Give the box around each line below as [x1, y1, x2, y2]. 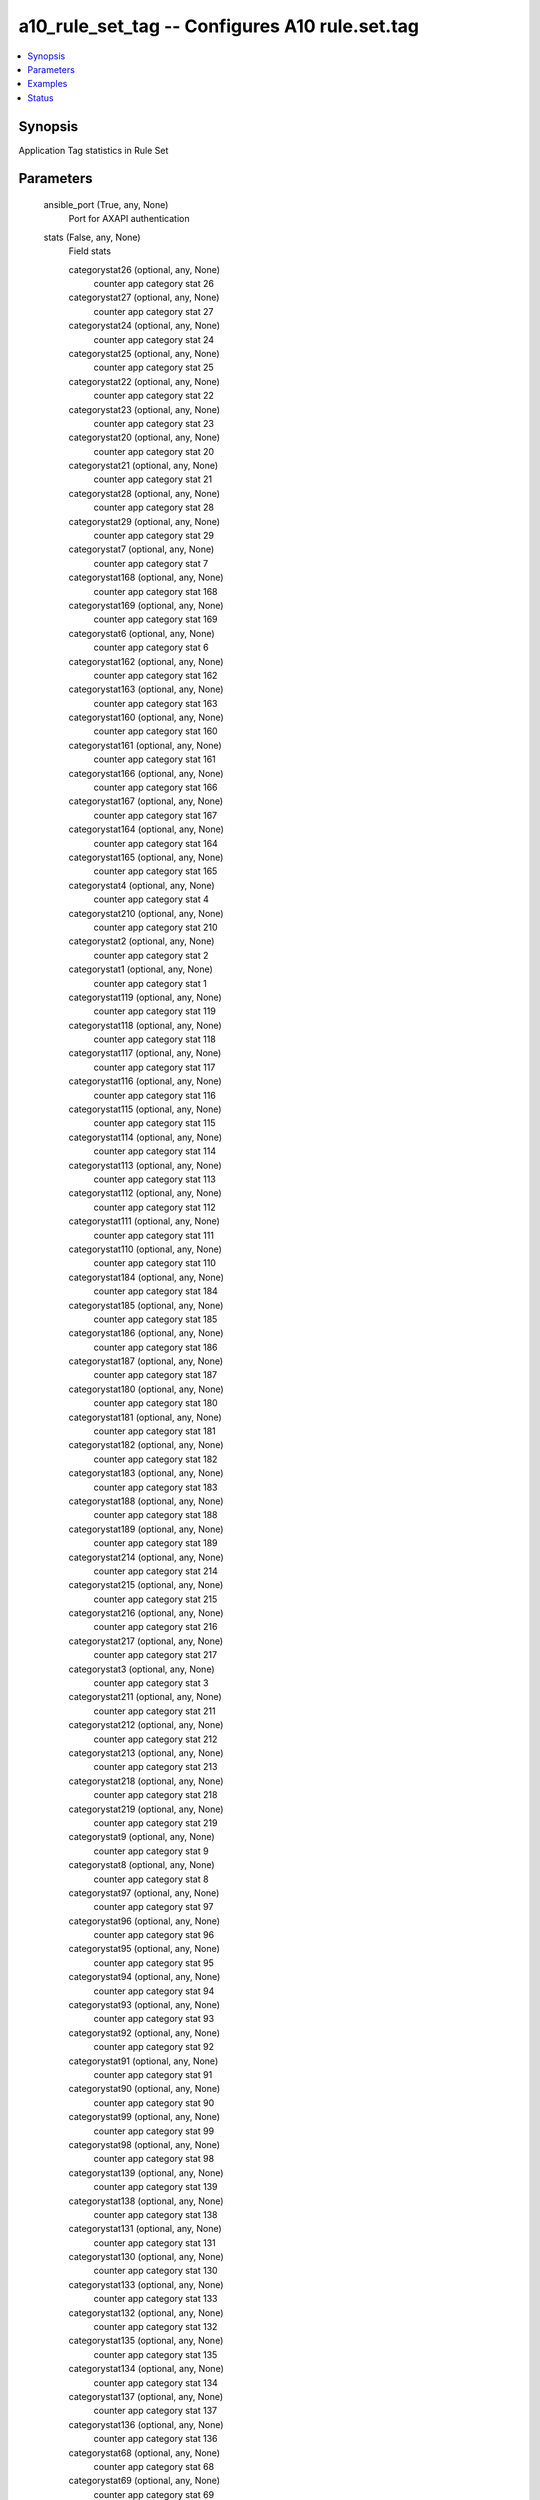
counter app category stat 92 [93, 2041, 215, 2053]
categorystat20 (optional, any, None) [68, 431, 220, 444]
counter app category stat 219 [93, 1816, 218, 1829]
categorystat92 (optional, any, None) [68, 2026, 220, 2039]
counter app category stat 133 [93, 2293, 218, 2305]
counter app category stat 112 [93, 1201, 216, 1213]
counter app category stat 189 [93, 1537, 219, 1549]
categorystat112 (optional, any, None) [68, 1187, 222, 1199]
